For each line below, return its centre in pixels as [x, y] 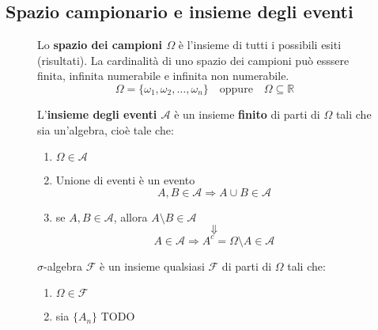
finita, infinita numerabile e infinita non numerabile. [163, 76]
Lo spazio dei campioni [100, 45]
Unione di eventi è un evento [125, 180]
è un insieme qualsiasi [152, 266]
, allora [130, 216]
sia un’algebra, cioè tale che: [106, 129]
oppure [236, 89]
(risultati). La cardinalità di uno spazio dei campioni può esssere [193, 60]
